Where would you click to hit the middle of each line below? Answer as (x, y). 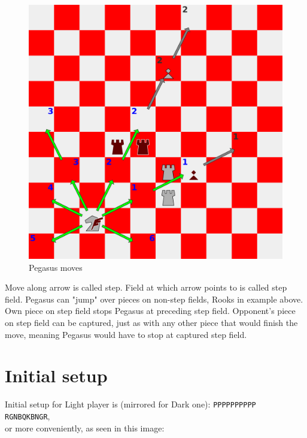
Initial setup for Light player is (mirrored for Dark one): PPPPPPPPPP (130, 404)
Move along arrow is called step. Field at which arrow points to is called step (146, 287)
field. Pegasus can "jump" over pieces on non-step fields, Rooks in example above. (154, 299)
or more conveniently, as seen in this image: (85, 428)
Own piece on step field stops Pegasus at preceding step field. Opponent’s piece (150, 311)
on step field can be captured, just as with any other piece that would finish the (151, 322)
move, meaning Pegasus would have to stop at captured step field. (126, 334)
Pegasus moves (56, 267)
